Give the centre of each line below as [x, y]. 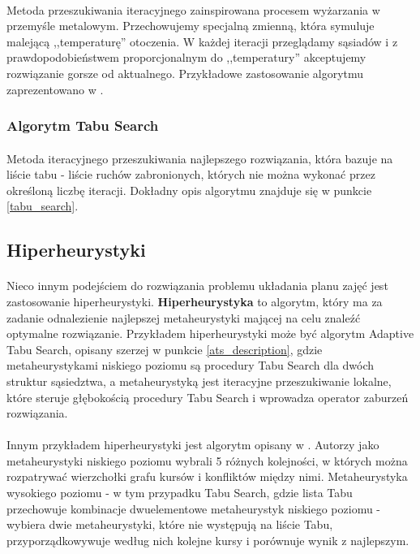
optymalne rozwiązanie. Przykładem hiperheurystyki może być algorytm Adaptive [210, 333]
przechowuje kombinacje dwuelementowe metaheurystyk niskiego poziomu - [194, 508]
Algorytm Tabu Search [83, 126]
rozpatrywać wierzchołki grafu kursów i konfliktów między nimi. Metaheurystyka [207, 476]
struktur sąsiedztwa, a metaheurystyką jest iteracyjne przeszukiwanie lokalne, [199, 381]
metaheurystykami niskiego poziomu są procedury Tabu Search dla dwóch [191, 365]
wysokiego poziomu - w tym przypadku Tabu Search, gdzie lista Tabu [180, 493]
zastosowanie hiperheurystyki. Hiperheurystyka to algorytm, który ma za [195, 301]
